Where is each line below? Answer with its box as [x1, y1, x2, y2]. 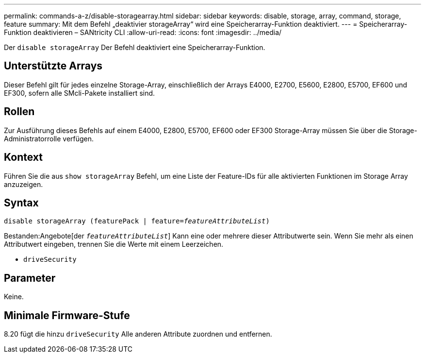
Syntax [4, 196, 39, 209]
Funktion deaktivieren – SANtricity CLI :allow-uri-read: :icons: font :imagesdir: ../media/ [4, 28, 282, 36]
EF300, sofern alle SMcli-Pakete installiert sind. [4, 88, 155, 97]
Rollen [4, 105, 35, 118]
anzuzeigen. [4, 180, 43, 188]
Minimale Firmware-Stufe [4, 309, 130, 322]
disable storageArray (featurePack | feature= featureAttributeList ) [4, 217, 270, 225]
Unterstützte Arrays [4, 60, 103, 72]
